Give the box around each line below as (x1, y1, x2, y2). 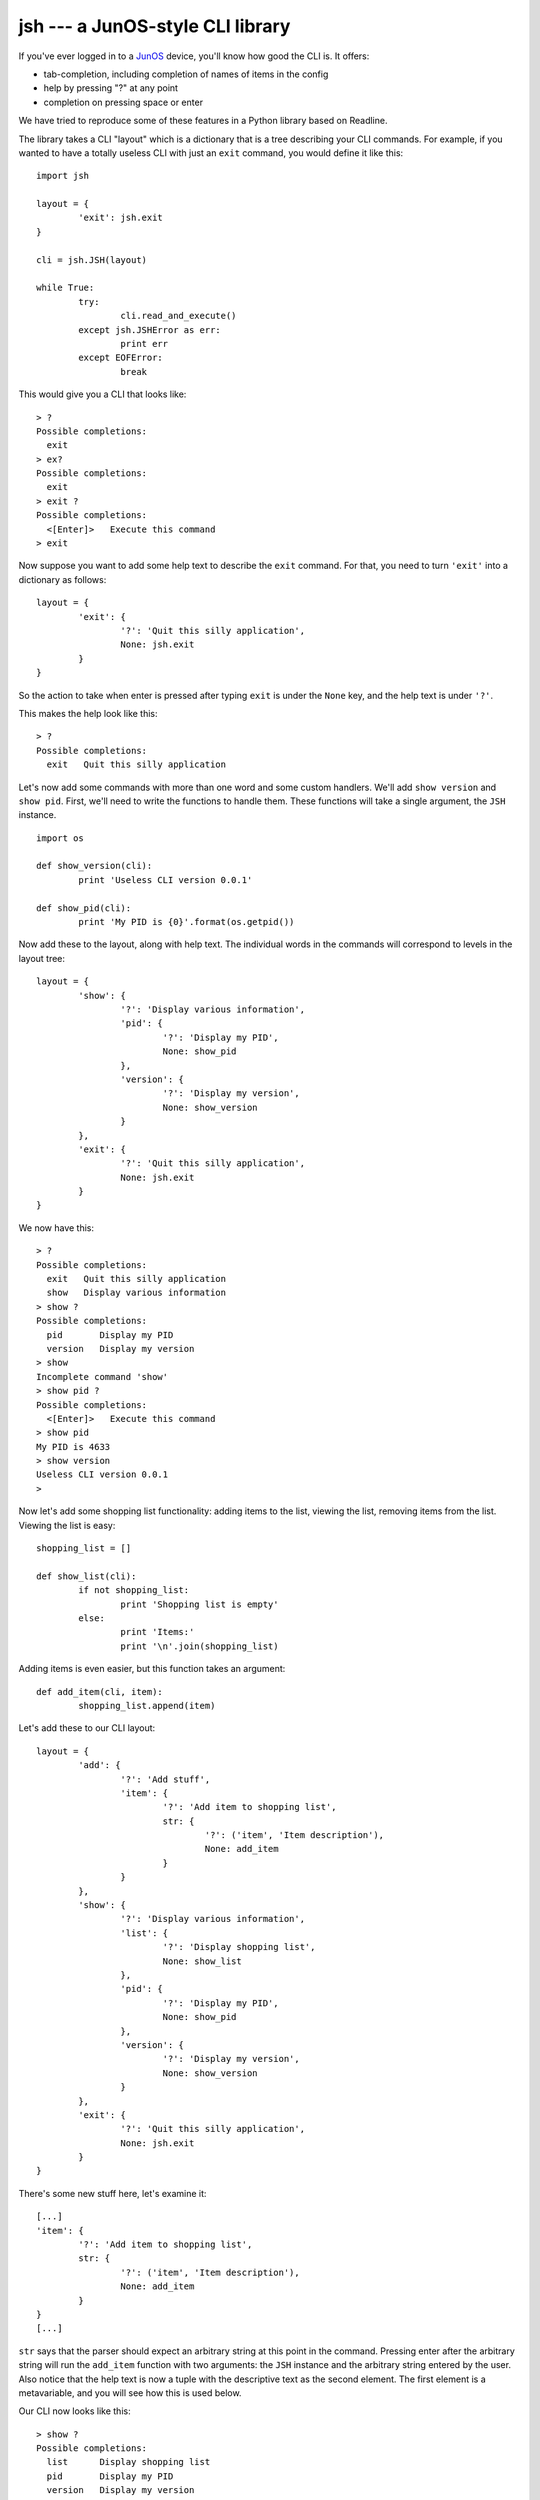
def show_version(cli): (36, 860, 153, 872)
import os (36, 832, 84, 844)
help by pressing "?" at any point (43, 82, 179, 94)
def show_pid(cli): (36, 902, 132, 914)
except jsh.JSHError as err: (78, 324, 222, 335)
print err (120, 338, 169, 349)
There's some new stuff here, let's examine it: (18, 2187, 207, 2199)
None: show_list (162, 1955, 242, 1967)
